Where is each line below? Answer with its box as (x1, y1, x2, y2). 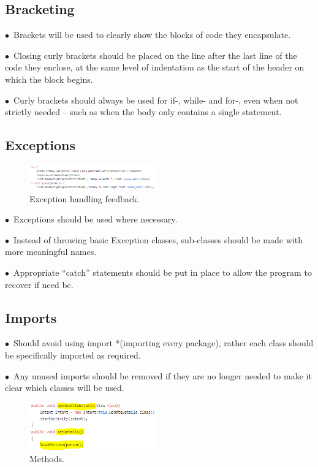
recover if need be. (5, 278, 74, 290)
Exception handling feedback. (29, 192, 140, 205)
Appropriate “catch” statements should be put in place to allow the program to (13, 266, 312, 279)
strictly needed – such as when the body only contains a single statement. (5, 105, 282, 118)
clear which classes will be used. (5, 381, 124, 394)
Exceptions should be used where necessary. (13, 213, 178, 226)
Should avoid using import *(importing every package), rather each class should (13, 336, 314, 349)
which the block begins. (5, 72, 93, 85)
